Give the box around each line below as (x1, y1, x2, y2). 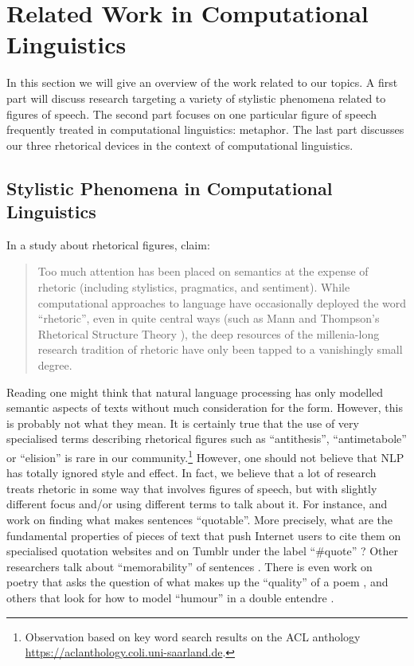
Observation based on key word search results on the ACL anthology (25, 628, 361, 644)
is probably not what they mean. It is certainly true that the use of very (6, 414, 359, 431)
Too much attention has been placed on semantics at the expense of (37, 263, 369, 280)
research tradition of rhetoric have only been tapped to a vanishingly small (37, 341, 403, 358)
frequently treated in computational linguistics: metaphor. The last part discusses (6, 121, 404, 138)
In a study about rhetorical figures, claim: (6, 236, 210, 253)
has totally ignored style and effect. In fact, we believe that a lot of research (6, 464, 377, 481)
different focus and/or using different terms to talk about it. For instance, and (6, 496, 388, 512)
